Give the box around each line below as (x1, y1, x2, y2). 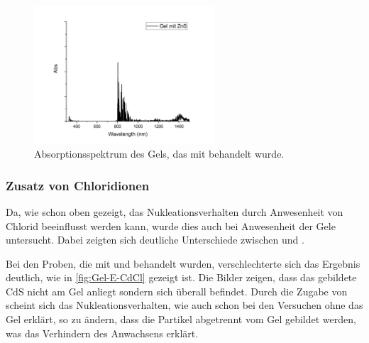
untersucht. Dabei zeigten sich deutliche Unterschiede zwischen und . (6, 232, 304, 247)
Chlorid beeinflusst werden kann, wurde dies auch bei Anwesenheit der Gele (6, 218, 336, 233)
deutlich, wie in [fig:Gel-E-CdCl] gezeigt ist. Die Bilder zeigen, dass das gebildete (6, 270, 357, 285)
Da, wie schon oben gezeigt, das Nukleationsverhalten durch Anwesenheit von (6, 204, 343, 219)
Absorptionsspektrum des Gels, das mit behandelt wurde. (34, 146, 285, 161)
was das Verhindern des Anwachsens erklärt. (6, 325, 199, 340)
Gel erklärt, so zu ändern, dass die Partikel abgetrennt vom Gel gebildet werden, (6, 312, 356, 327)
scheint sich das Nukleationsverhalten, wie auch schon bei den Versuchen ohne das (6, 298, 363, 312)
